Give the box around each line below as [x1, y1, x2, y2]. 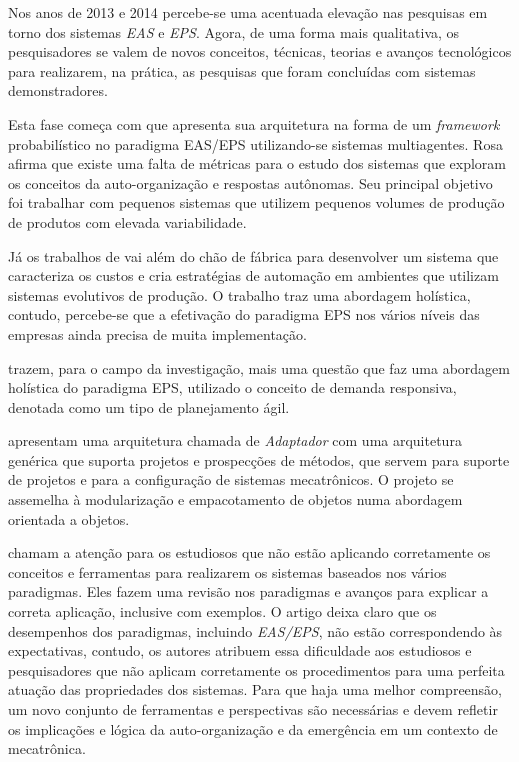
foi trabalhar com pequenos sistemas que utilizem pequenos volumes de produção [8, 192, 505, 213]
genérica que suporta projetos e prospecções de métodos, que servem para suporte [8, 449, 510, 470]
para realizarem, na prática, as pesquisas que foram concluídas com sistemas [8, 60, 476, 81]
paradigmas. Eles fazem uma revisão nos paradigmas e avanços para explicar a [8, 581, 489, 602]
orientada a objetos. [8, 508, 130, 529]
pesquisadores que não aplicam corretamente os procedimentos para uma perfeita [8, 659, 505, 680]
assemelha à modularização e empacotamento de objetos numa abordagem [8, 489, 463, 510]
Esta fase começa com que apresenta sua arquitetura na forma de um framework [8, 113, 500, 134]
